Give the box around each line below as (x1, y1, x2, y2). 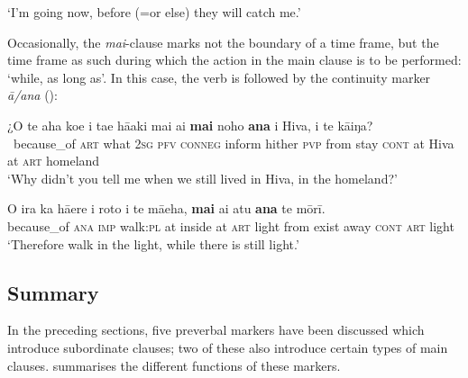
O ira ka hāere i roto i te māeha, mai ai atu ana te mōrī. (7, 199, 326, 218)
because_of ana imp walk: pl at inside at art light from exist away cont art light (7, 216, 454, 235)
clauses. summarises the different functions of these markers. (7, 355, 341, 374)
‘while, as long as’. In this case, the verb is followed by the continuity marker (7, 67, 431, 86)
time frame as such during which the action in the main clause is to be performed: (7, 50, 462, 69)
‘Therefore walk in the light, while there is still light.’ (7, 234, 299, 253)
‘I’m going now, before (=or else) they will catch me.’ (7, 3, 301, 21)
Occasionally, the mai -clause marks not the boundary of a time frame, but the (7, 32, 439, 51)
